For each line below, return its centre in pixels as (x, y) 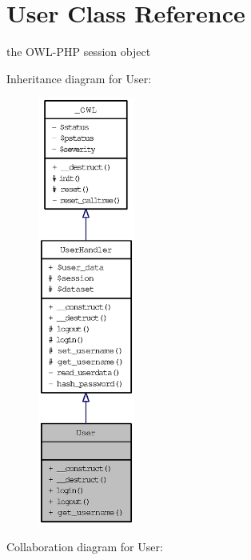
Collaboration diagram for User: (85, 547)
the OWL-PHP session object (79, 52)
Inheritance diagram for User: (79, 78)
